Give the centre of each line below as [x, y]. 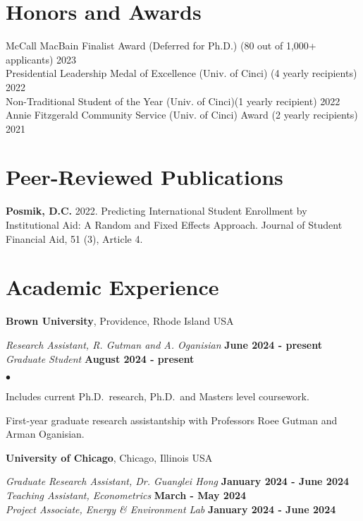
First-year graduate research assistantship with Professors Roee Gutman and [172, 420]
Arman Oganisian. [45, 434]
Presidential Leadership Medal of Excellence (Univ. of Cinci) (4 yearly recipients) [181, 73]
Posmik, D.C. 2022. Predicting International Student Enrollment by [156, 211]
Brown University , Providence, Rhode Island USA [120, 321]
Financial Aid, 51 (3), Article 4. [74, 238]
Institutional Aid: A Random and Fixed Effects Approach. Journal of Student [174, 224]
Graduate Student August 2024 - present [100, 358]
